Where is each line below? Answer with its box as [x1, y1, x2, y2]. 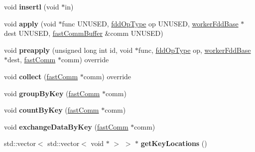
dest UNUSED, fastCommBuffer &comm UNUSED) [4, 28, 163, 38]
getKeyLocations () [140, 138, 207, 149]
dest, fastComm [7, 54, 56, 65]
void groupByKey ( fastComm [4, 88, 100, 98]
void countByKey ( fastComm [4, 105, 99, 115]
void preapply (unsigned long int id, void [4, 44, 133, 55]
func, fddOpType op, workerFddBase [138, 44, 251, 55]
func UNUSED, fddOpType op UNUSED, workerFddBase [62, 18, 239, 28]
